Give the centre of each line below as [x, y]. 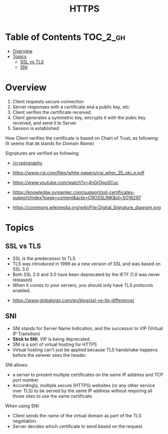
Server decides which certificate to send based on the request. [78, 426]
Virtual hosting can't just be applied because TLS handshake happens [85, 350]
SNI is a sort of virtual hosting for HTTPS [55, 344]
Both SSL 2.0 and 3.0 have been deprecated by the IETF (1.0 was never [86, 274]
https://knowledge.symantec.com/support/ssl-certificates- [73, 192]
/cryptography [27, 163]
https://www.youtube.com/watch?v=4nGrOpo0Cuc [66, 182]
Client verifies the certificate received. [52, 112]
